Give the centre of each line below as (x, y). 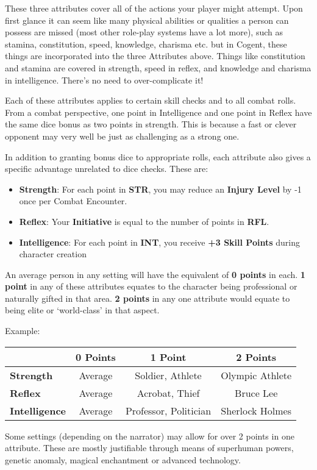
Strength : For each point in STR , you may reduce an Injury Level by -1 (160, 189)
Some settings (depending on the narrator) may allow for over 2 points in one (150, 436)
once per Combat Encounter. (73, 201)
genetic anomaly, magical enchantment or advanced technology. (123, 459)
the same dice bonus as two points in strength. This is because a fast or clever (151, 124)
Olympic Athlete (256, 375)
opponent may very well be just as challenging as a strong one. (122, 136)
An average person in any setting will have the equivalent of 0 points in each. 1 (155, 274)
